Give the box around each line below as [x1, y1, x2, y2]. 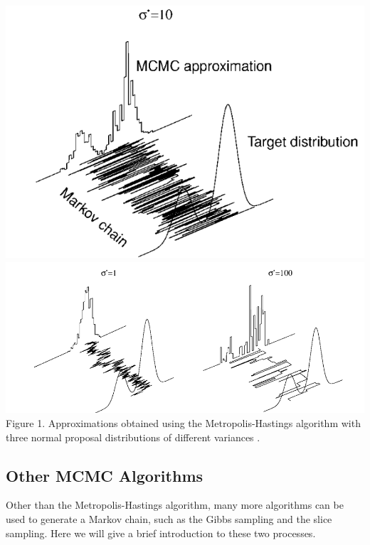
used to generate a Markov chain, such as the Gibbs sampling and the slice [6, 511, 332, 526]
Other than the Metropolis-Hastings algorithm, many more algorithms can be [6, 497, 344, 512]
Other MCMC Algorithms [6, 464, 203, 486]
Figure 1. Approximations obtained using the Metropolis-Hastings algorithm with [6, 415, 361, 430]
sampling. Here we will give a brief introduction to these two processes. [6, 525, 316, 540]
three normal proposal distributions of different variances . [6, 429, 260, 444]
